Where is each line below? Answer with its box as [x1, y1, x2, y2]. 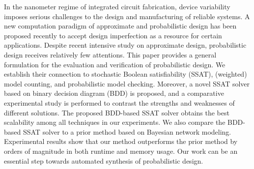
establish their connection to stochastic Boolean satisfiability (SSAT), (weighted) [4, 69, 247, 79]
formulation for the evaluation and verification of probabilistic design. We [4, 59, 226, 69]
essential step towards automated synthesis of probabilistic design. [4, 155, 203, 166]
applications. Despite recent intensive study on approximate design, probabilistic [4, 40, 247, 50]
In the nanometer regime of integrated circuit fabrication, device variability [4, 1, 230, 11]
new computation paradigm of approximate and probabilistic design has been [4, 21, 237, 31]
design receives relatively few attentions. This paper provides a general [4, 49, 217, 59]
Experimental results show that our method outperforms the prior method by [4, 136, 238, 146]
